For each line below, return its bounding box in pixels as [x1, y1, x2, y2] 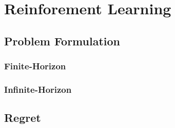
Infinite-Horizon [4, 83, 72, 95]
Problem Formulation [4, 33, 120, 48]
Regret [4, 110, 41, 125]
